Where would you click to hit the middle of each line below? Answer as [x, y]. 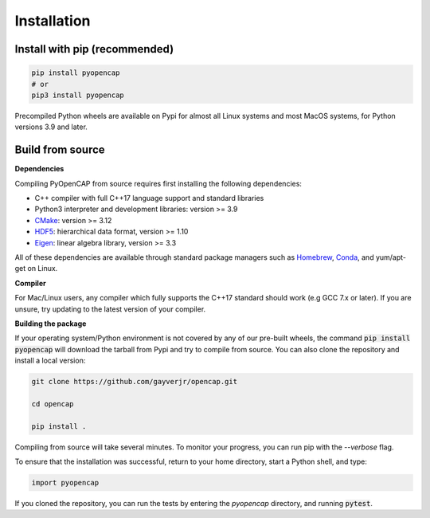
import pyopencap [65, 483]
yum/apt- [391, 257]
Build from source [60, 150]
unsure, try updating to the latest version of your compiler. [110, 309]
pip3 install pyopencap [78, 95]
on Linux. [43, 269]
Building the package [51, 324]
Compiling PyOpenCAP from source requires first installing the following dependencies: [158, 183]
